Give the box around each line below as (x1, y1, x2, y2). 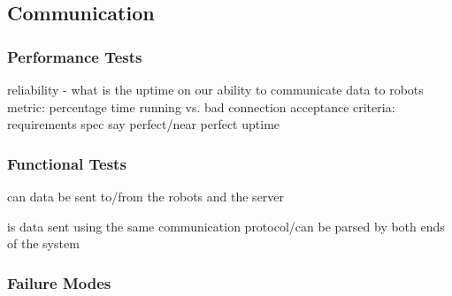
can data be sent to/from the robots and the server (7, 187, 285, 205)
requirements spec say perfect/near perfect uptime (7, 115, 280, 133)
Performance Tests (7, 45, 142, 67)
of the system (7, 234, 80, 253)
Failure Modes (7, 271, 111, 293)
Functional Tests (7, 152, 126, 174)
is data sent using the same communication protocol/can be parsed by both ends (7, 216, 445, 235)
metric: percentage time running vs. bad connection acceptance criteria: (7, 97, 395, 116)
